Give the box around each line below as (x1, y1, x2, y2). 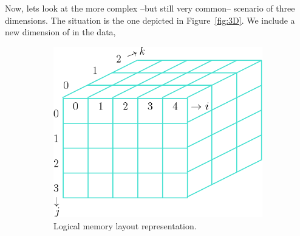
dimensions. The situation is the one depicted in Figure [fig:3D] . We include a (5, 13, 295, 26)
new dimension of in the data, (5, 26, 116, 38)
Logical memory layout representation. (53, 219, 197, 232)
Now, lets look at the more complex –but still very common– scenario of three (5, 2, 295, 14)
